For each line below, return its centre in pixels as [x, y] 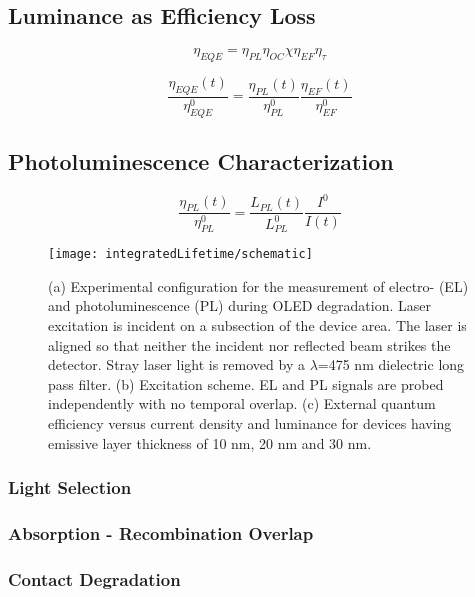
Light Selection [70, 487]
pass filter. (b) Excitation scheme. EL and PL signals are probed [246, 383]
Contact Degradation [94, 578]
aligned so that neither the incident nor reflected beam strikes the [249, 344]
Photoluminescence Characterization [201, 161]
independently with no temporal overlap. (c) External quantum [242, 403]
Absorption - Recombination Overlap [161, 532]
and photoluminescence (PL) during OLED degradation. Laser [239, 305]
